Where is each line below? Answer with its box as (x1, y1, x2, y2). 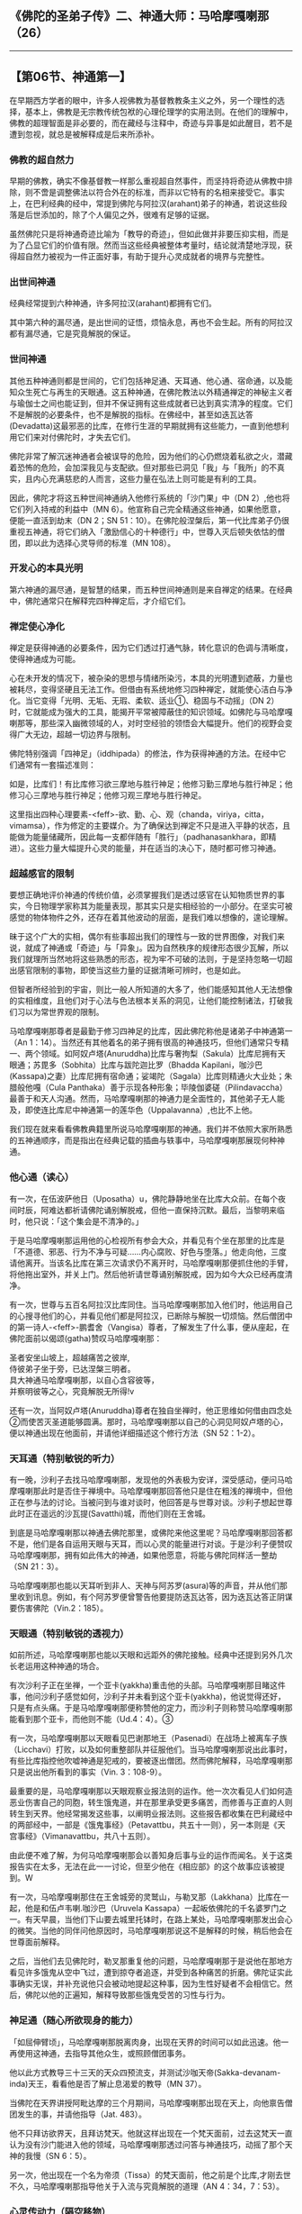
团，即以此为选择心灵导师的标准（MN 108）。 (9, 537, 176, 548)
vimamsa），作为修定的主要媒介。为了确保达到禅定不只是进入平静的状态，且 (9, 821, 290, 831)
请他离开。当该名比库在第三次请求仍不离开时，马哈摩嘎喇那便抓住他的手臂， (9, 1257, 293, 1268)
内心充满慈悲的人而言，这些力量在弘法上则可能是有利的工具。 (32, 473, 262, 484)
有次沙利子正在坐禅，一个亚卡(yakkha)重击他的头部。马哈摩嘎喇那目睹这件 (9, 1680, 286, 1691)
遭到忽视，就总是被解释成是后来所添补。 (9, 129, 159, 140)
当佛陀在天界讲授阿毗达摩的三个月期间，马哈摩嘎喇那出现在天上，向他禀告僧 (9, 2097, 293, 2108)
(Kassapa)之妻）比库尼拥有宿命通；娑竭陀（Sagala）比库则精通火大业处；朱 (9, 1071, 293, 1082)
